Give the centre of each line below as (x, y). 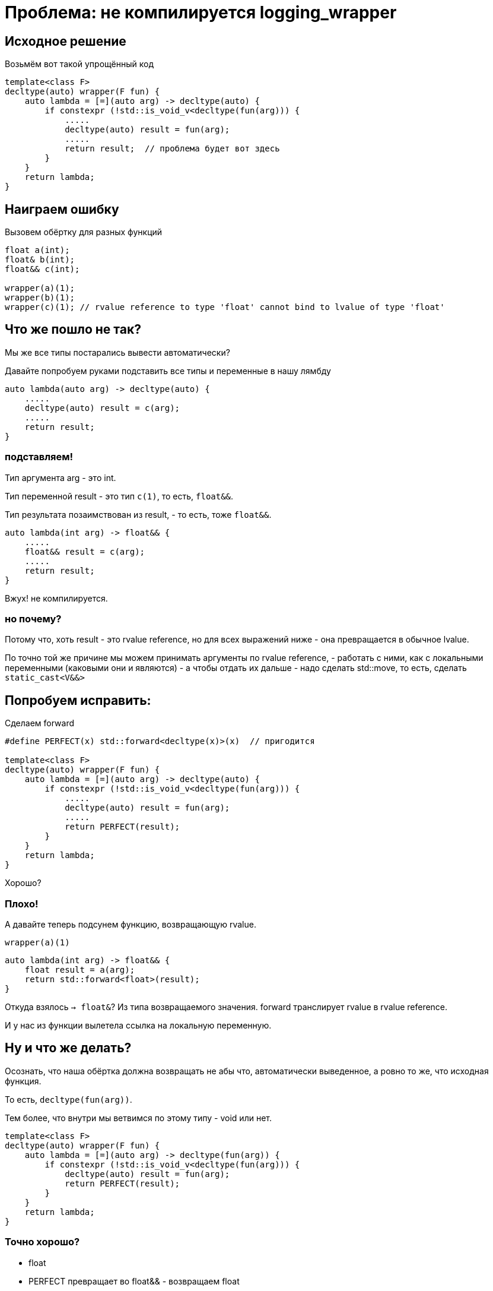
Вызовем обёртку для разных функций (84, 232)
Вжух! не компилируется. (56, 598)
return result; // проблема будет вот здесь (172, 149)
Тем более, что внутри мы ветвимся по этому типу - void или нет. (138, 1118)
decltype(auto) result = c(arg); (102, 408)
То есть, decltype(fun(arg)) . (69, 1099)
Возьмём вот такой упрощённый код (79, 64)
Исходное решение (66, 41)
